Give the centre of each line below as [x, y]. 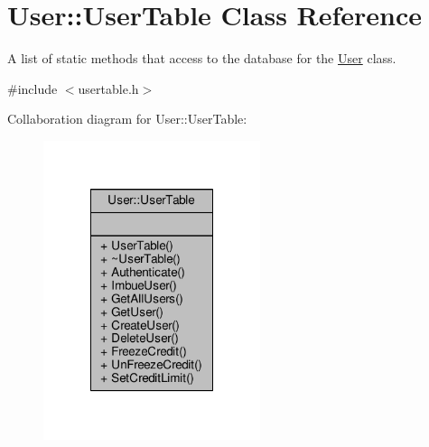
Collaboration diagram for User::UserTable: [127, 119]
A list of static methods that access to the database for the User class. [202, 58]
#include [33, 88]
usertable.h [108, 88]
